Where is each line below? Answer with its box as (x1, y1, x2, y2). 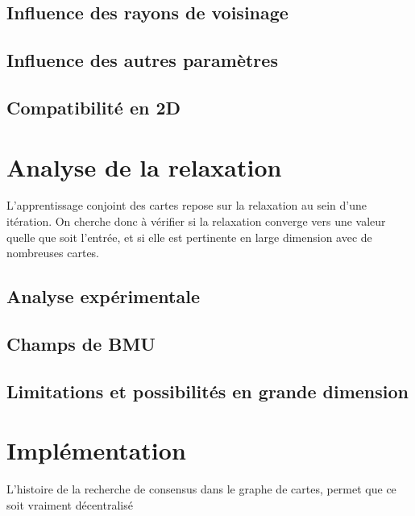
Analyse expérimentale (6, 284, 200, 309)
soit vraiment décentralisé (6, 496, 133, 513)
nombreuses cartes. (6, 244, 100, 261)
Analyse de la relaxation (6, 150, 282, 183)
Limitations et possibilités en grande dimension (6, 378, 409, 403)
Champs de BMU (6, 331, 156, 356)
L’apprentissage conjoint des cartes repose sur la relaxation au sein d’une (6, 197, 367, 214)
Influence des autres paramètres (6, 48, 278, 73)
